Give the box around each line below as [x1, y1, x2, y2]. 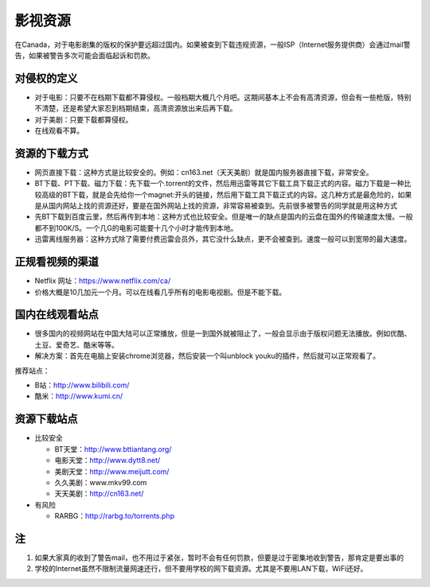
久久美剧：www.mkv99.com [54, 477, 147, 487]
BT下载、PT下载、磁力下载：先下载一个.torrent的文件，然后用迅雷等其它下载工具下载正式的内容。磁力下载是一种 [34, 179, 405, 189]
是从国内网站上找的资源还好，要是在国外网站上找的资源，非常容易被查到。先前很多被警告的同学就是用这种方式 [34, 201, 397, 211]
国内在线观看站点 [14, 308, 99, 321]
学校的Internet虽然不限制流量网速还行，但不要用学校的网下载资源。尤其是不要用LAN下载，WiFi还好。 [34, 564, 368, 573]
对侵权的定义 [14, 72, 78, 85]
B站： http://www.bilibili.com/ [34, 380, 130, 390]
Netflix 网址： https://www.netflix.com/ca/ [34, 276, 171, 286]
